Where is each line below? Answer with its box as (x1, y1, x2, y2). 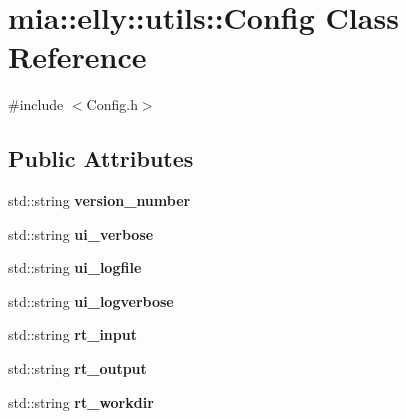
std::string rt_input (8, 324, 137, 345)
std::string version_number (8, 190, 191, 211)
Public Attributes (8, 143, 194, 174)
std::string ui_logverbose (8, 290, 174, 311)
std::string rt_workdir (8, 391, 154, 412)
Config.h (86, 94, 138, 115)
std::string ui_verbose (8, 223, 154, 244)
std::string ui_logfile (8, 257, 142, 278)
